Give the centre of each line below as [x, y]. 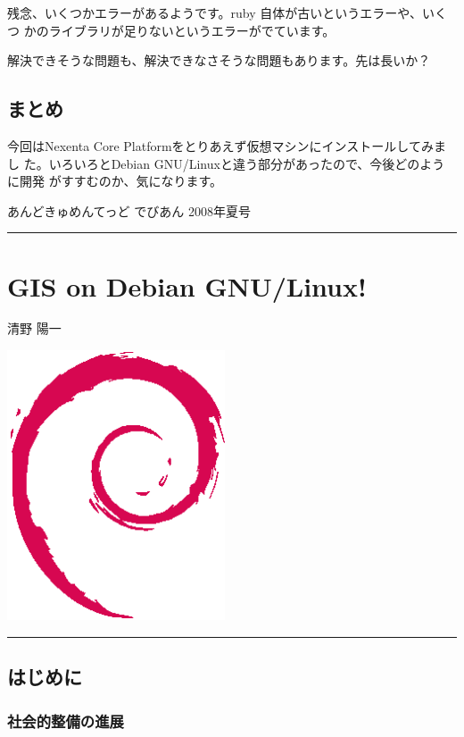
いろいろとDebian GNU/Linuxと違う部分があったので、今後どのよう [247, 163]
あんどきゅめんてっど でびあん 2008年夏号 [129, 210]
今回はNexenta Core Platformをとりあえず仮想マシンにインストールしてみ [220, 145]
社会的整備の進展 [66, 720]
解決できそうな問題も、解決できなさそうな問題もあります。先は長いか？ [219, 60]
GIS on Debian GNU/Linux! [187, 285]
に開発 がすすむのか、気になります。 [115, 181]
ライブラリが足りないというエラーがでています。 [192, 30]
